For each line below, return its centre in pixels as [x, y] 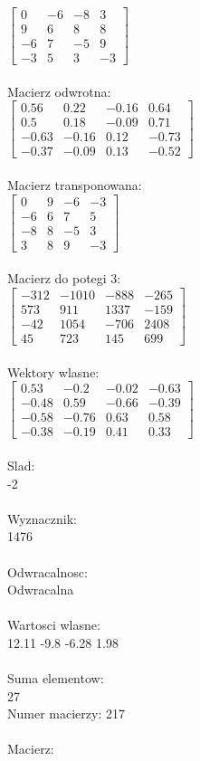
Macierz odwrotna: [59, 91]
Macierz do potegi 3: [64, 278]
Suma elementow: [56, 678]
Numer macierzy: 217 [66, 713]
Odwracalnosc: [48, 571]
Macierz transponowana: [75, 185]
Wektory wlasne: [53, 371]
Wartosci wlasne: [54, 625]
